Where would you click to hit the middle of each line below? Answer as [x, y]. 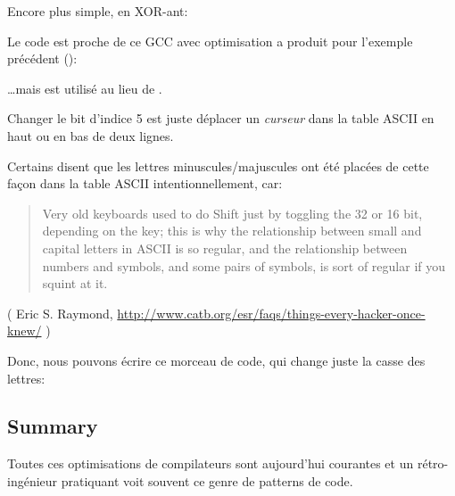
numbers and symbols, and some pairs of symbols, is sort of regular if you [244, 265]
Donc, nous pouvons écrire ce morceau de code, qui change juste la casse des [216, 360]
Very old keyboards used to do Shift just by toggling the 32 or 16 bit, [232, 213]
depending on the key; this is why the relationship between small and [232, 231]
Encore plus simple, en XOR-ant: [98, 11]
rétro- [433, 463]
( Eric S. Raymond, [60, 313]
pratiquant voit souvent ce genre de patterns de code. [207, 480]
